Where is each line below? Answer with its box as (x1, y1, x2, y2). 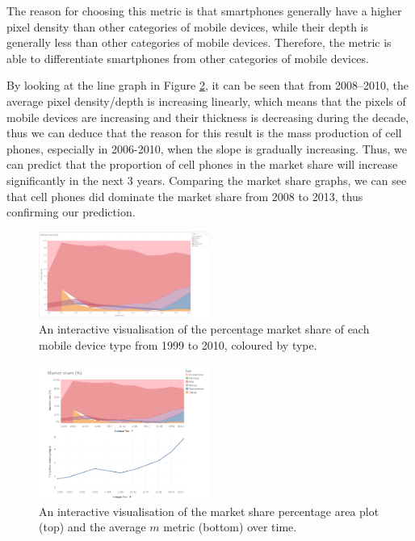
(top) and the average (39, 518, 146, 535)
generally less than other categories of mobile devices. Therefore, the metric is (6, 34, 392, 51)
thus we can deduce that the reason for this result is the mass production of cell (6, 124, 402, 141)
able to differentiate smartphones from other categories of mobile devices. (6, 49, 369, 66)
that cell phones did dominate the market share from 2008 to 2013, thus (6, 187, 363, 204)
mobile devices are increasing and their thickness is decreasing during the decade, (6, 108, 409, 125)
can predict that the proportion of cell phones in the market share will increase (6, 156, 398, 173)
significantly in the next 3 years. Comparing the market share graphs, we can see (6, 171, 407, 188)
